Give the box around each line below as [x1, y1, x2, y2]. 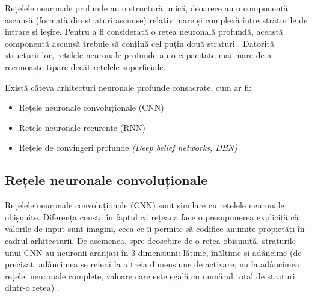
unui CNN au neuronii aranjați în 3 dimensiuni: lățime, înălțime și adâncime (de [5, 246, 302, 258]
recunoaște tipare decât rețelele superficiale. [5, 60, 166, 73]
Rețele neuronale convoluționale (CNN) [19, 101, 164, 114]
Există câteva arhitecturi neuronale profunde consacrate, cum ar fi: [5, 81, 252, 93]
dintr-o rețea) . [5, 281, 60, 294]
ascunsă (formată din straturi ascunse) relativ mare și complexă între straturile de [5, 13, 308, 26]
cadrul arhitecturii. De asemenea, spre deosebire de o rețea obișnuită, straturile [5, 234, 296, 246]
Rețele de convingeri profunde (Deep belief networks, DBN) [19, 141, 237, 154]
